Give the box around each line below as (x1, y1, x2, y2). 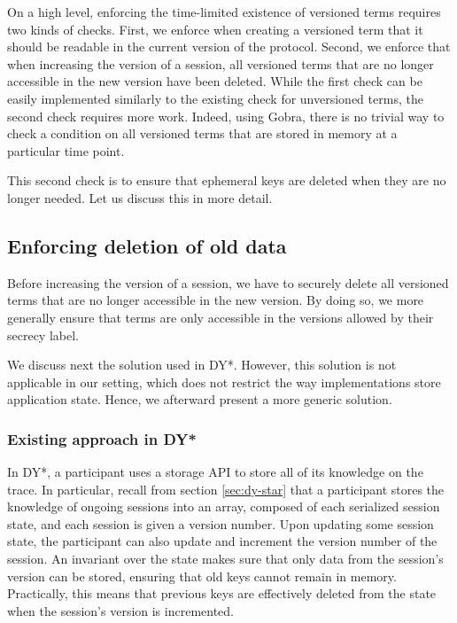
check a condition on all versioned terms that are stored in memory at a (7, 124, 398, 143)
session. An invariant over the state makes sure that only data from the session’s (7, 549, 444, 568)
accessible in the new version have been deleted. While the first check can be (7, 72, 422, 90)
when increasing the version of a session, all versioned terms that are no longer (7, 54, 434, 73)
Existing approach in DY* (7, 427, 197, 449)
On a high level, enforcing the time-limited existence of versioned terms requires (7, 3, 441, 20)
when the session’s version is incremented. (7, 601, 235, 619)
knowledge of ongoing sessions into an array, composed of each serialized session (7, 497, 440, 516)
